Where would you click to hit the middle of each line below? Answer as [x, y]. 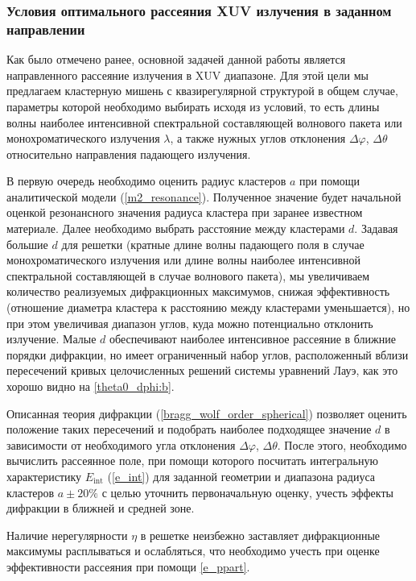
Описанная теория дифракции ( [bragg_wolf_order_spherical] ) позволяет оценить [207, 413]
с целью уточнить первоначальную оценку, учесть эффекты [247, 492]
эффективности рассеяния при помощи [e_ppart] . [128, 566]
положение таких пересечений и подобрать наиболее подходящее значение [189, 429]
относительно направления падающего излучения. [129, 154]
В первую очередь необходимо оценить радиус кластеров [146, 181]
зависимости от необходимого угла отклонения [121, 444]
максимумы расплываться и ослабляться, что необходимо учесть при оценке [193, 551]
